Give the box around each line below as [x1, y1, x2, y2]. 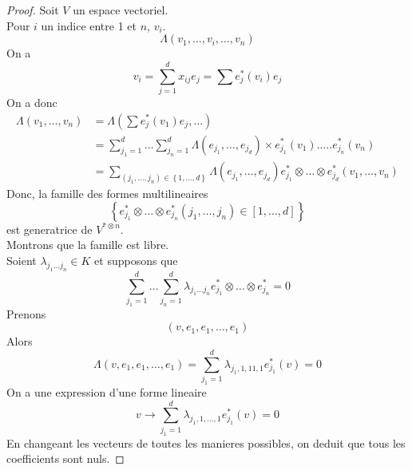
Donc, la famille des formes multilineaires [6, 185, 208, 202]
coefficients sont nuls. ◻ [6, 450, 125, 467]
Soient [6, 251, 37, 268]
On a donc [6, 93, 57, 110]
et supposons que [94, 251, 178, 268]
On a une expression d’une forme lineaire [6, 384, 207, 401]
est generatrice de [6, 220, 93, 237]
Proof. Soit [6, 2, 59, 18]
